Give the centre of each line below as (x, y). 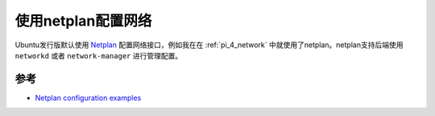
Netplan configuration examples (88, 98)
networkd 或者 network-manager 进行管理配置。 (99, 55)
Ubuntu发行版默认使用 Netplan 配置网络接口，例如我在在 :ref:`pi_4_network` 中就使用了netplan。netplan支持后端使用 (209, 45)
